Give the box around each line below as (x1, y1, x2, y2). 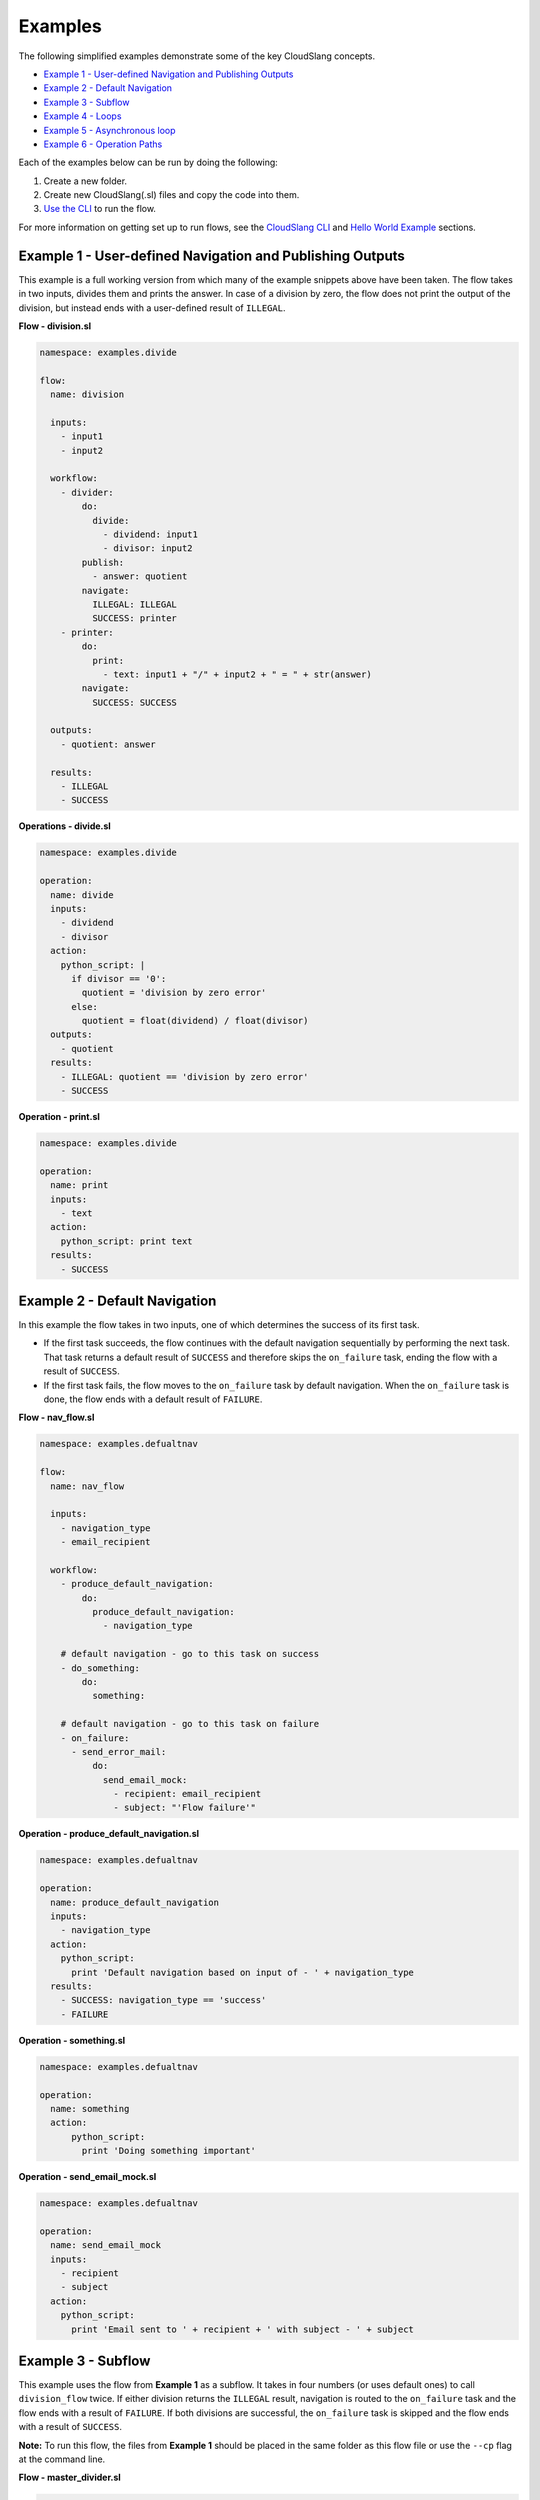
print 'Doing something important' (81, 2145, 257, 2157)
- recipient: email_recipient (113, 1788, 262, 1800)
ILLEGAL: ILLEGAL (91, 598, 177, 610)
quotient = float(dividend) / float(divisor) (81, 1015, 309, 1027)
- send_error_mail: (71, 1746, 167, 1757)
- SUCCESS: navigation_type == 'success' (60, 1995, 267, 2006)
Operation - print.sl (18, 1111, 100, 1122)
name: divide (50, 889, 114, 900)
